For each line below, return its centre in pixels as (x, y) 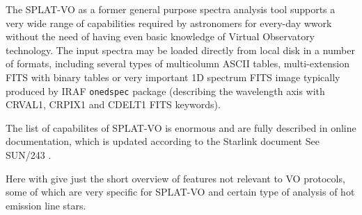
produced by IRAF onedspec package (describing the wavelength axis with (165, 91)
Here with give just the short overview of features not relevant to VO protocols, (175, 178)
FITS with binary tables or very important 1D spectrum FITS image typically (173, 77)
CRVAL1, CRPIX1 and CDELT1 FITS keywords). (113, 104)
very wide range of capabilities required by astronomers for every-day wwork (169, 23)
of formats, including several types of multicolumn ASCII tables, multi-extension (178, 63)
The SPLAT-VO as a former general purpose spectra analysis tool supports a (171, 9)
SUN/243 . (29, 155)
